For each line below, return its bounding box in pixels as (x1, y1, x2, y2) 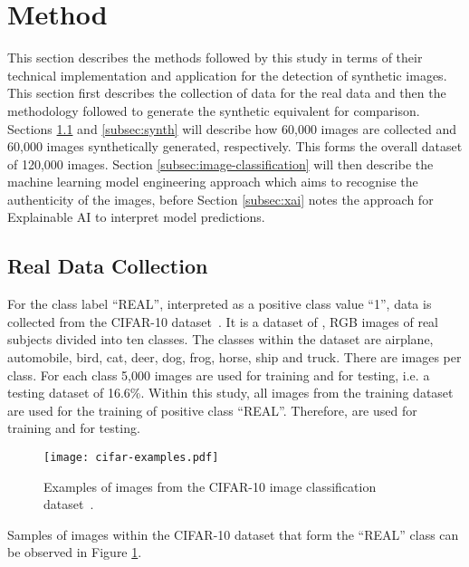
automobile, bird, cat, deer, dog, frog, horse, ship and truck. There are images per (7, 348, 462, 367)
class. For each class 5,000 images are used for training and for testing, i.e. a (7, 365, 430, 384)
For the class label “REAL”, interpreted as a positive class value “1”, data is (7, 294, 432, 313)
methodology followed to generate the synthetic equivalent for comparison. (7, 101, 420, 120)
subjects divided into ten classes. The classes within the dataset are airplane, (7, 330, 434, 349)
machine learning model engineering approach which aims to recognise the (7, 172, 418, 191)
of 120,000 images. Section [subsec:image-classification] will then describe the (7, 154, 434, 173)
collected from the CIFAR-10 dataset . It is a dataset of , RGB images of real (7, 312, 439, 331)
